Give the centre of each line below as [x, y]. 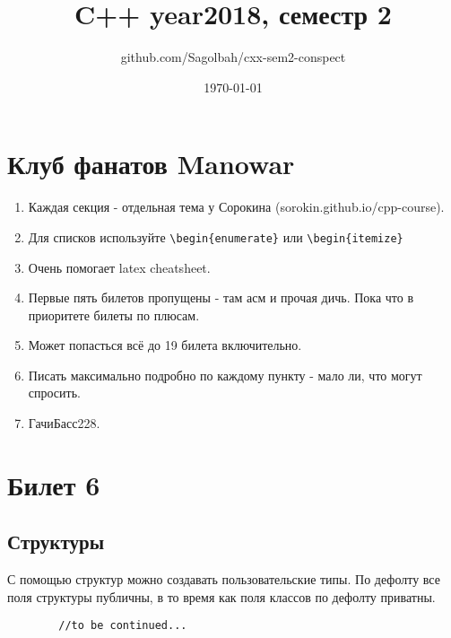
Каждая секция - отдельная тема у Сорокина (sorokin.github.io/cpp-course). [236, 207]
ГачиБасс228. [64, 423]
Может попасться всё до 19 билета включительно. [165, 345]
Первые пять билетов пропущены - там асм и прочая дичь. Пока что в [221, 297]
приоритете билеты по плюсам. [114, 315]
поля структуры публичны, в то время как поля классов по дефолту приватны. [221, 596]
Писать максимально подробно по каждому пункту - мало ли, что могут [225, 375]
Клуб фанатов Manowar [151, 164]
